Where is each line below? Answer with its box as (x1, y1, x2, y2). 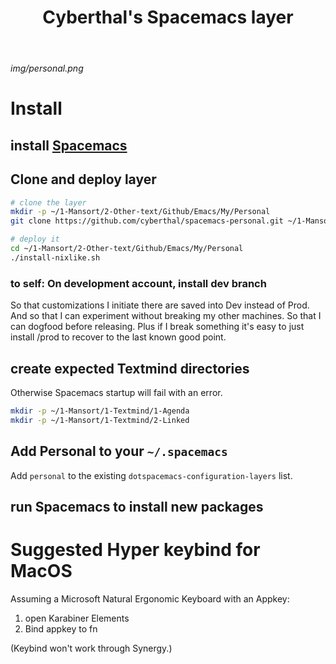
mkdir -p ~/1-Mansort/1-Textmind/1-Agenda (10, 406, 190, 416)
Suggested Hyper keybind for (10, 539, 261, 561)
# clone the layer (10, 197, 87, 208)
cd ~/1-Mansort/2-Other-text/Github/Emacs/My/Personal (10, 244, 244, 254)
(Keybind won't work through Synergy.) (10, 642, 173, 654)
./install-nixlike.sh (10, 252, 101, 263)
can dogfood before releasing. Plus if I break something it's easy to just (10, 321, 305, 333)
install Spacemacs (10, 137, 128, 154)
